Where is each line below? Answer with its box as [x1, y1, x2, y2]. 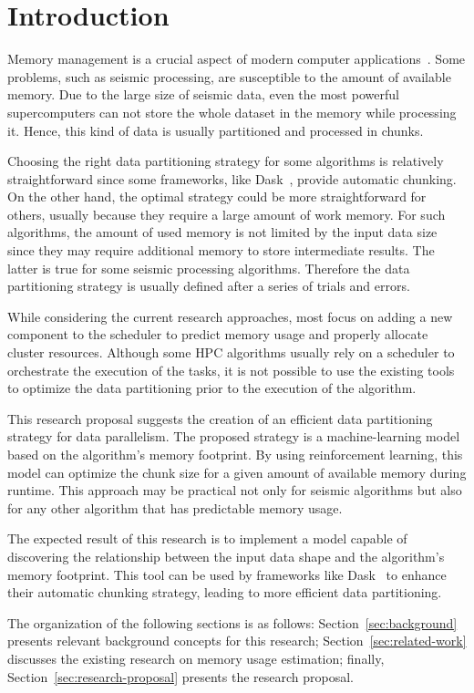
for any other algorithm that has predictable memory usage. [7, 498, 343, 517]
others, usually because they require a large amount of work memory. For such [7, 204, 446, 223]
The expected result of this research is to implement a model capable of [7, 529, 407, 548]
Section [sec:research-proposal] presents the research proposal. [7, 667, 354, 686]
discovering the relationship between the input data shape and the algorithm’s [7, 546, 445, 565]
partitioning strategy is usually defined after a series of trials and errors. [7, 276, 410, 295]
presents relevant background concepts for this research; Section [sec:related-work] [7, 631, 467, 650]
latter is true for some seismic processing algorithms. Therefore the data [7, 258, 410, 277]
